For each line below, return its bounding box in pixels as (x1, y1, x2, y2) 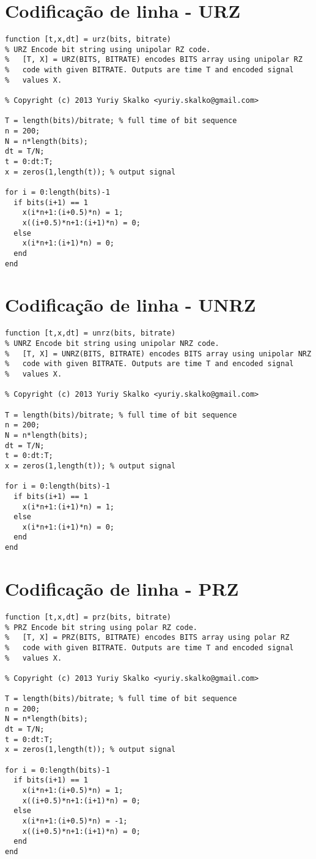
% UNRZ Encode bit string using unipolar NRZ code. (5, 339, 219, 348)
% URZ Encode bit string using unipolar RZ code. (5, 45, 211, 54)
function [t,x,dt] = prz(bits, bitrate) (5, 612, 172, 621)
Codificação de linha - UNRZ (5, 292, 256, 317)
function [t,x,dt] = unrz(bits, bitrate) (5, 329, 176, 338)
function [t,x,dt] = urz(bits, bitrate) (5, 35, 172, 44)
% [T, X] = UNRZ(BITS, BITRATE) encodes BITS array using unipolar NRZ (5, 349, 312, 358)
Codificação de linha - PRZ (5, 576, 239, 601)
